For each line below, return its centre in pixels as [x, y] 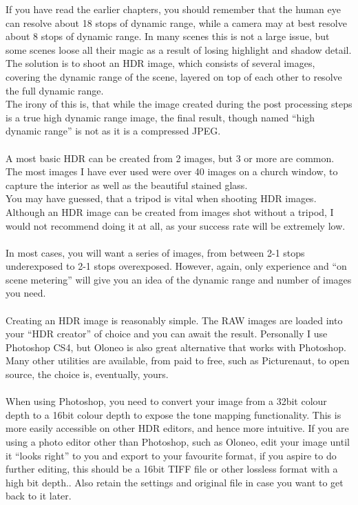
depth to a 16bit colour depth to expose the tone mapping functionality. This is [173, 414]
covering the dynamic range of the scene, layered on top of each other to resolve [174, 76]
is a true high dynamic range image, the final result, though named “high [160, 117]
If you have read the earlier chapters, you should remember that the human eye [173, 9]
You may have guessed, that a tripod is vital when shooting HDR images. [161, 198]
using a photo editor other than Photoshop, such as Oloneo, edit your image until [178, 442]
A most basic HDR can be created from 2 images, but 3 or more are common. [170, 158]
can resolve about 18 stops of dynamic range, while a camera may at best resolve [176, 22]
